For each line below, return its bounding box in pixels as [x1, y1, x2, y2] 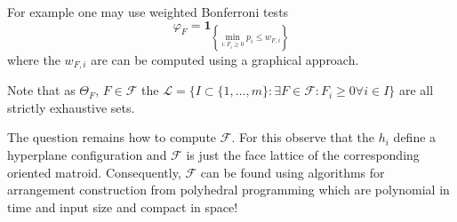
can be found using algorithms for [200, 163, 385, 181]
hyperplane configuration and [7, 146, 167, 164]
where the [7, 50, 60, 68]
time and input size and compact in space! [7, 197, 238, 216]
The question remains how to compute [7, 128, 217, 147]
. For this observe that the [231, 128, 375, 147]
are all [398, 81, 434, 99]
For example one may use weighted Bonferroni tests [7, 3, 289, 20]
